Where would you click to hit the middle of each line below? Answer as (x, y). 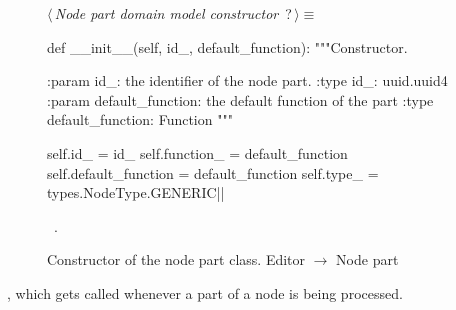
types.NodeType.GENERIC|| (136, 192)
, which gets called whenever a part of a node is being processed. (205, 292)
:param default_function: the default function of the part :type (240, 99)
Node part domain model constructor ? (173, 13)
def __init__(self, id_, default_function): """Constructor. (227, 46)
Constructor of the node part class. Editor (176, 259)
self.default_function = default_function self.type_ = (213, 172)
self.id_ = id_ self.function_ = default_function (197, 152)
